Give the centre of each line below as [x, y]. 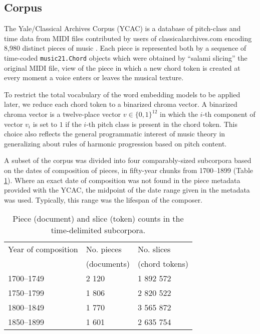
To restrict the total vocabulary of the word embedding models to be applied [122, 94]
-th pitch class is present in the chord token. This [162, 124]
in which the [179, 114]
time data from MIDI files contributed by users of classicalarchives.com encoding [128, 38]
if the [73, 124]
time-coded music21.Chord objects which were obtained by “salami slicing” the [126, 57]
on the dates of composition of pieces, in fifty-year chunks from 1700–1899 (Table [128, 170]
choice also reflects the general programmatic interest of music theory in [115, 134]
